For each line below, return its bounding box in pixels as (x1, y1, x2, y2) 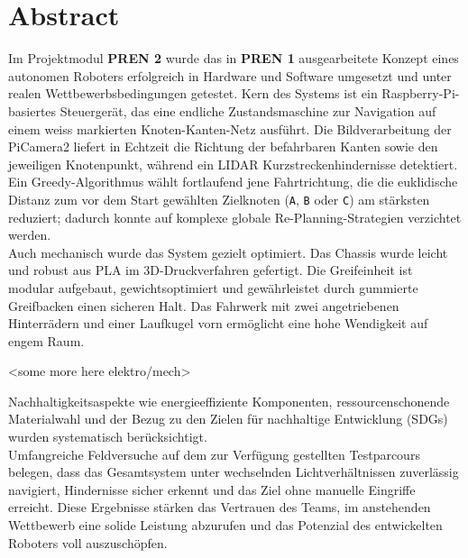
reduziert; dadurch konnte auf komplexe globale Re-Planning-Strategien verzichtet (8, 207, 462, 226)
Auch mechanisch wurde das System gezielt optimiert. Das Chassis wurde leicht (8, 242, 448, 261)
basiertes (8, 101, 57, 120)
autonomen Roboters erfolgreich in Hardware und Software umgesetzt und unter (8, 66, 452, 85)
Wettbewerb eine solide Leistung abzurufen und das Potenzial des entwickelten (8, 516, 443, 535)
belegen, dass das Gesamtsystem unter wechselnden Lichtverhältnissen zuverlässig (8, 462, 459, 481)
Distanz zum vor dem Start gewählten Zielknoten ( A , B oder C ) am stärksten (8, 189, 430, 208)
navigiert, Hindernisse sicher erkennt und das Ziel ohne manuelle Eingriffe (8, 480, 416, 499)
